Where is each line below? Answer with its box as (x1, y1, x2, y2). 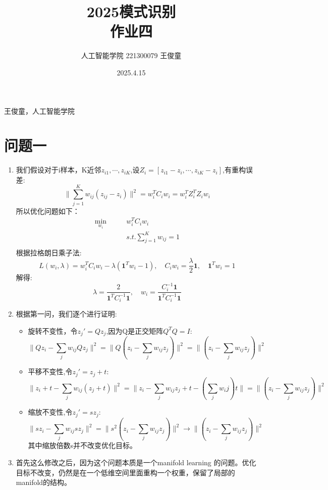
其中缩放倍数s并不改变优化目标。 (28, 440, 137, 451)
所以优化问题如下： (16, 205, 80, 216)
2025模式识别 (86, 1, 176, 22)
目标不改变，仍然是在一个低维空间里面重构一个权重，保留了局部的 (16, 467, 235, 477)
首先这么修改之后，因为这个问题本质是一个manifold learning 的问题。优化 (16, 457, 256, 468)
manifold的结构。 (16, 477, 72, 487)
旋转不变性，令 (28, 325, 78, 336)
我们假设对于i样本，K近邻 (16, 164, 101, 175)
